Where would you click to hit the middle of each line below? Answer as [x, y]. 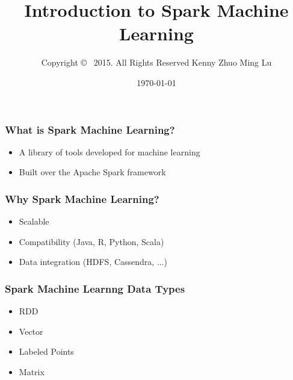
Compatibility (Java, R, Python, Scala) [91, 241]
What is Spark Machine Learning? [90, 129]
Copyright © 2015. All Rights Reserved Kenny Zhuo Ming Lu [156, 62]
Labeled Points [46, 351]
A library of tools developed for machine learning [109, 151]
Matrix [32, 371]
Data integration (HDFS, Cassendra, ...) [93, 262]
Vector [31, 331]
